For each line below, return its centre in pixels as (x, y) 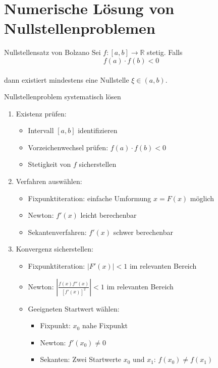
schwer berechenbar (143, 232)
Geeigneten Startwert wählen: (74, 308)
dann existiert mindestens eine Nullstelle (67, 79)
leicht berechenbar (108, 215)
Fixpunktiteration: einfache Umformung (90, 198)
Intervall (41, 130)
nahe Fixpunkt (105, 325)
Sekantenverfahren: (57, 232)
